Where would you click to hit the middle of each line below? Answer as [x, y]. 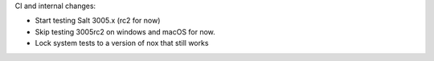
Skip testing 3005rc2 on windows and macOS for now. [125, 31]
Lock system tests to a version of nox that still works [122, 43]
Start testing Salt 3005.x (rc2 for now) [98, 21]
